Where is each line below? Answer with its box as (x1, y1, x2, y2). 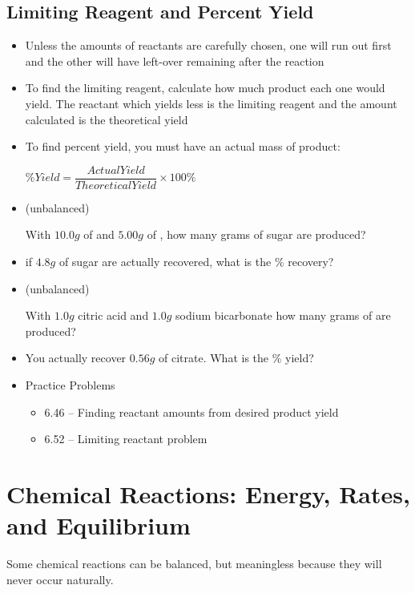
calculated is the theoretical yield (25, 111, 188, 127)
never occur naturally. (6, 571, 114, 587)
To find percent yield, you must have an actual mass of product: (25, 138, 340, 155)
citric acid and (78, 307, 149, 324)
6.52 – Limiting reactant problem (44, 430, 207, 447)
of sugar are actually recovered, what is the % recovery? (58, 253, 334, 270)
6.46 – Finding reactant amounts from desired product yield (44, 403, 339, 420)
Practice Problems (25, 376, 115, 393)
